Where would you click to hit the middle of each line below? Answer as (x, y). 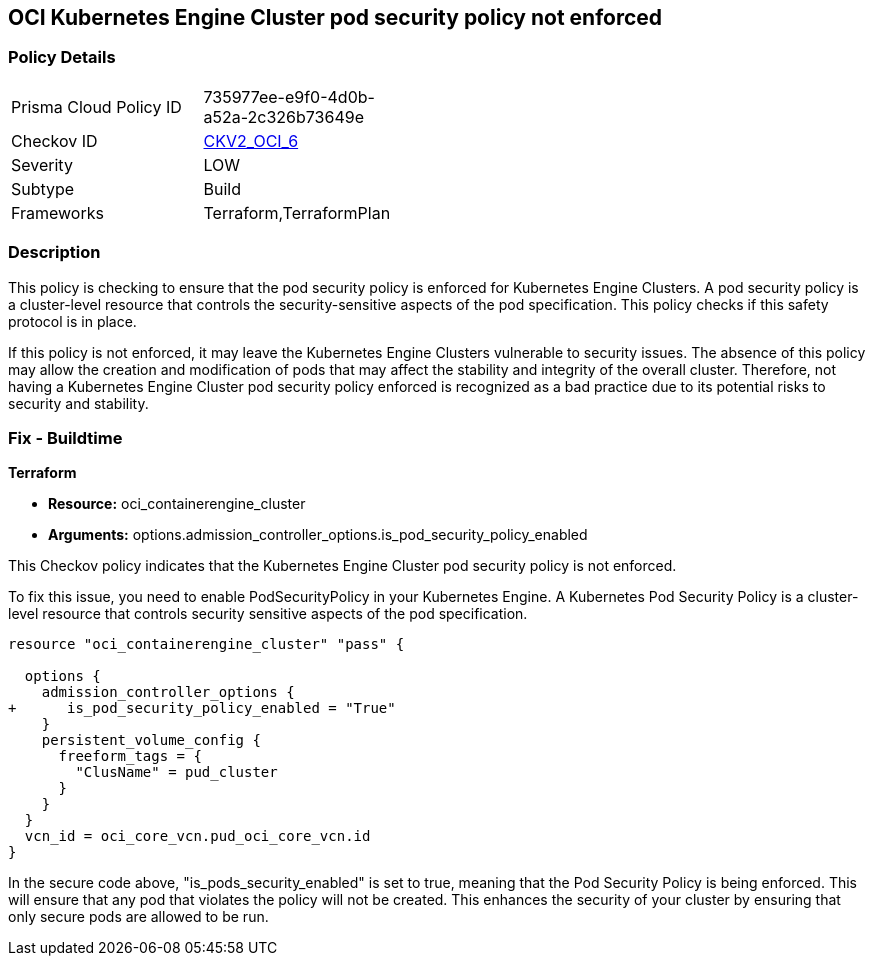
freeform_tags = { (130, 756)
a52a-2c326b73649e (283, 116)
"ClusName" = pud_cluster (176, 772)
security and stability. (78, 403)
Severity (42, 164)
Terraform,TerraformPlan (297, 212)
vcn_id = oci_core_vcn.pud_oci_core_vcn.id (197, 836)
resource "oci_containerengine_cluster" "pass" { (206, 644)
